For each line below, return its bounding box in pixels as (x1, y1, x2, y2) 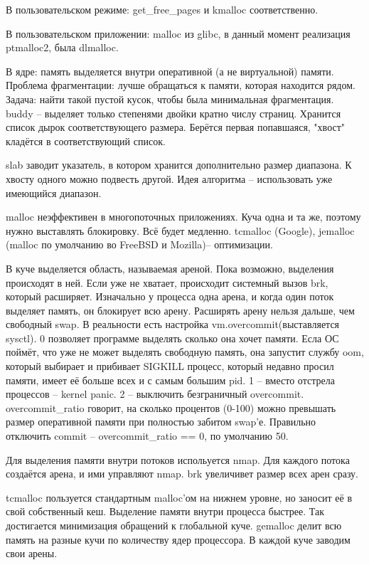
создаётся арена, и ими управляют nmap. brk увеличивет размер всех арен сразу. (6, 466, 359, 481)
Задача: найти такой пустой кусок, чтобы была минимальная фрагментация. (6, 91, 334, 106)
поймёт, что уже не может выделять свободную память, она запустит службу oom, (6, 344, 364, 359)
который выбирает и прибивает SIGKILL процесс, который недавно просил (6, 359, 334, 374)
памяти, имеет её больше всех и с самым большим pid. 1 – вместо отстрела (6, 372, 335, 387)
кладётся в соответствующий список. (6, 133, 166, 148)
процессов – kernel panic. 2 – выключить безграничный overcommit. (6, 386, 304, 401)
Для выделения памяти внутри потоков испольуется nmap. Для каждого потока (6, 452, 350, 467)
